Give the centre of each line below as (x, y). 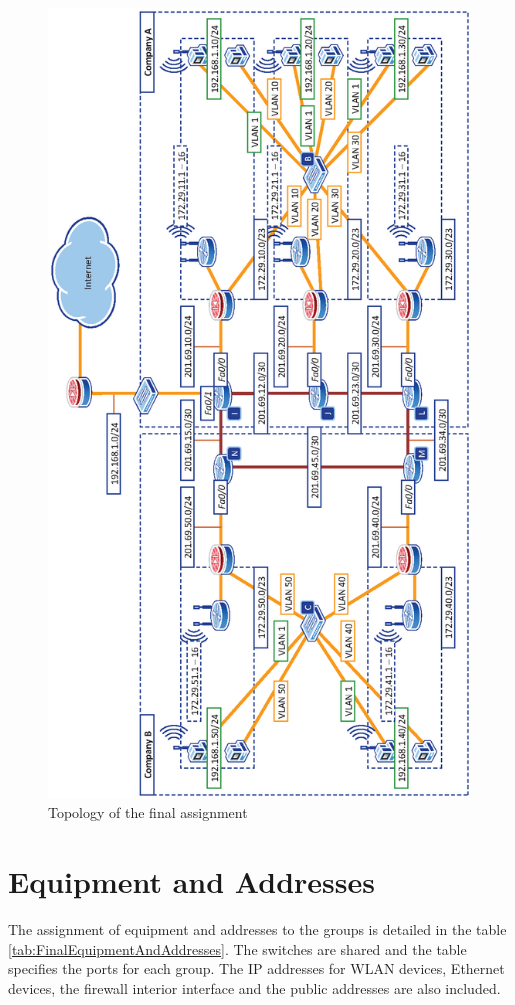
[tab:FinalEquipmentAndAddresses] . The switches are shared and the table (237, 948)
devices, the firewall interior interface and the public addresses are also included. (254, 987)
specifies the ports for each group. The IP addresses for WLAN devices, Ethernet (256, 968)
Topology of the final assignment (148, 812)
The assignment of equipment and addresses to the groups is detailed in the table (257, 929)
